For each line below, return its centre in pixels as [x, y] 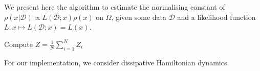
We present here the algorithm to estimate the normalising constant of [115, 7]
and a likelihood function [216, 17]
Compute [18, 44]
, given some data [139, 17]
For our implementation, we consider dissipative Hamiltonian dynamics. [117, 62]
